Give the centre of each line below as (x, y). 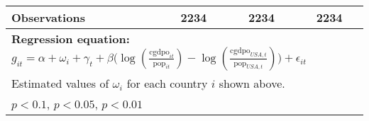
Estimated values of (60, 83)
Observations (48, 17)
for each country (167, 83)
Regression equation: (71, 39)
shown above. (252, 83)
